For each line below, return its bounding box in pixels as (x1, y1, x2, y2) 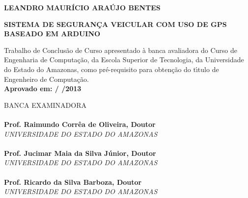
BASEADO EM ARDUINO (4, 28, 101, 39)
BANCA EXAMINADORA (4, 99, 86, 110)
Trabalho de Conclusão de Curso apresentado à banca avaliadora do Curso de (4, 45, 237, 55)
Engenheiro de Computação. (4, 74, 89, 84)
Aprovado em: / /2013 (4, 83, 82, 94)
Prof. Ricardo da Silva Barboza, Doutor (4, 176, 142, 187)
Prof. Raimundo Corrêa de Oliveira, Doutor (4, 119, 156, 129)
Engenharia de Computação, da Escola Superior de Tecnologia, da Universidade (4, 54, 244, 65)
